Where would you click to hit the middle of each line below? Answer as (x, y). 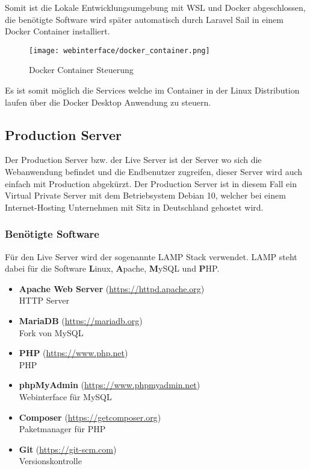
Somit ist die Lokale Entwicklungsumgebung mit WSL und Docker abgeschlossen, (155, 7)
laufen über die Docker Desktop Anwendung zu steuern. (108, 102)
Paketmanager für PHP (62, 429)
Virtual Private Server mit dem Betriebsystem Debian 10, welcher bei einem (145, 195)
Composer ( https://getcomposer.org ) (90, 417)
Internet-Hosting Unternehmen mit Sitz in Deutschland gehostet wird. (134, 207)
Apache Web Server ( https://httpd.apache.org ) (112, 288)
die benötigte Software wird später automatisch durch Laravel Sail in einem (144, 19)
